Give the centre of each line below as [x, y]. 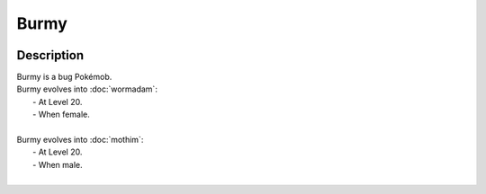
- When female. [61, 115]
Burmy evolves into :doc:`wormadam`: [87, 89]
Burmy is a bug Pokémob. [64, 77]
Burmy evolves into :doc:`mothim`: [80, 140]
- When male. [58, 164]
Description [50, 55]
